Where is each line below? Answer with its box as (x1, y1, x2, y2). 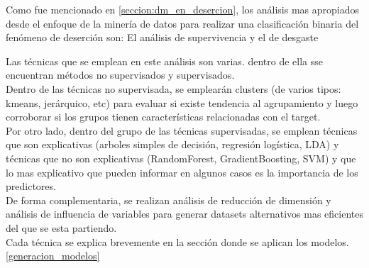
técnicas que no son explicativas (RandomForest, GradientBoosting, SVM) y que (6, 150, 356, 165)
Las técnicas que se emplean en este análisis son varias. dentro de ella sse (6, 53, 323, 68)
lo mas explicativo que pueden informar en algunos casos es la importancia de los (6, 164, 358, 179)
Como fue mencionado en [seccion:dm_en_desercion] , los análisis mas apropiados (6, 2, 359, 16)
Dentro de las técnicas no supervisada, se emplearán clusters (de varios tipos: (6, 81, 341, 96)
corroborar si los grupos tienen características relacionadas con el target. (6, 109, 321, 124)
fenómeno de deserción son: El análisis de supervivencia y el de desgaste (6, 30, 319, 45)
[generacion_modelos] (6, 248, 100, 263)
